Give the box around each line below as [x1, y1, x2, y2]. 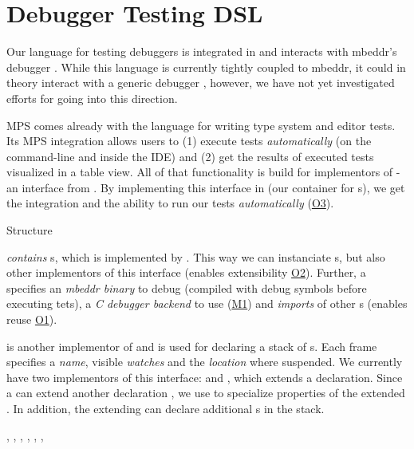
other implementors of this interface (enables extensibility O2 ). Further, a [6, 264, 366, 281]
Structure [6, 222, 53, 238]
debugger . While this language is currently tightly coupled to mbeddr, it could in [6, 58, 406, 75]
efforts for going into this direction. [6, 89, 178, 106]
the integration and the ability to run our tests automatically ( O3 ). [6, 195, 334, 211]
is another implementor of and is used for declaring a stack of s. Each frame [6, 337, 377, 354]
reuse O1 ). [6, 311, 57, 328]
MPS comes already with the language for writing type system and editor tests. [6, 116, 396, 133]
